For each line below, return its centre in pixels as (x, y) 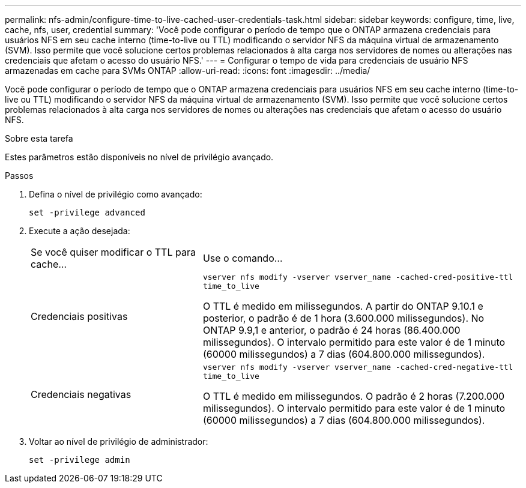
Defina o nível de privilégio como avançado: (116, 194)
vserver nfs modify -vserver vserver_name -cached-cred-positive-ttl (358, 277)
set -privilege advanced (87, 212)
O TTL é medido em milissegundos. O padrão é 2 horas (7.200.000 (354, 396)
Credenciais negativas (81, 394)
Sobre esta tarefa (39, 138)
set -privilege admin (80, 460)
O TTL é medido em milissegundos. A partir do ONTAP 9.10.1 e (343, 306)
